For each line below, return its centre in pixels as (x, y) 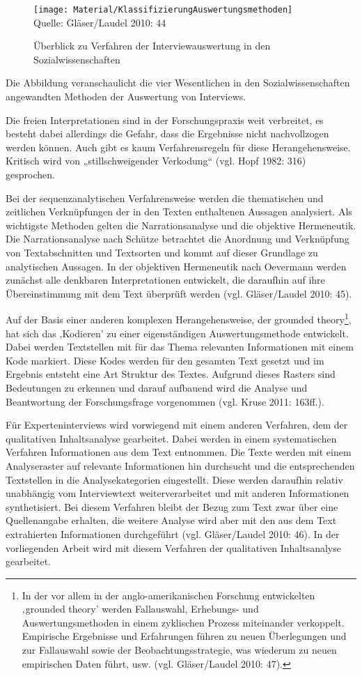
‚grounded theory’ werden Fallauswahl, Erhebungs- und (140, 609)
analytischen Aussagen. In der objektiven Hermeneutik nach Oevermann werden (176, 266)
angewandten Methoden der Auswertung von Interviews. (126, 97)
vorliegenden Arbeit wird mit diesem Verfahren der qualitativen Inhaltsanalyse (173, 547)
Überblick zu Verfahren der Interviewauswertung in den (152, 46)
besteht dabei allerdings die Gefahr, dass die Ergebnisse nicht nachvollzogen (167, 133)
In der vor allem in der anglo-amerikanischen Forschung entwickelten (168, 595)
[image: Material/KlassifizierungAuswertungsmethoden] (163, 10)
